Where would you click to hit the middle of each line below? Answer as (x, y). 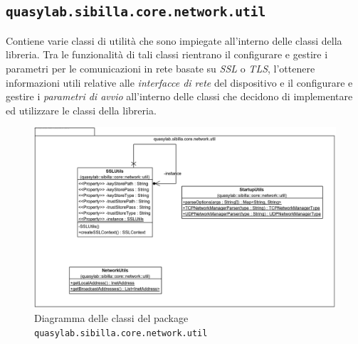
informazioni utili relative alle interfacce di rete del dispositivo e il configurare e (179, 82)
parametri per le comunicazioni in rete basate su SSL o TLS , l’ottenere (160, 68)
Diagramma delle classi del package (111, 318)
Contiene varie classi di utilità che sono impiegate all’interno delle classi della (174, 40)
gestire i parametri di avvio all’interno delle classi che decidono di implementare (179, 96)
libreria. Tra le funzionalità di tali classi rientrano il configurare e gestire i (167, 54)
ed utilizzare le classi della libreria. (81, 110)
